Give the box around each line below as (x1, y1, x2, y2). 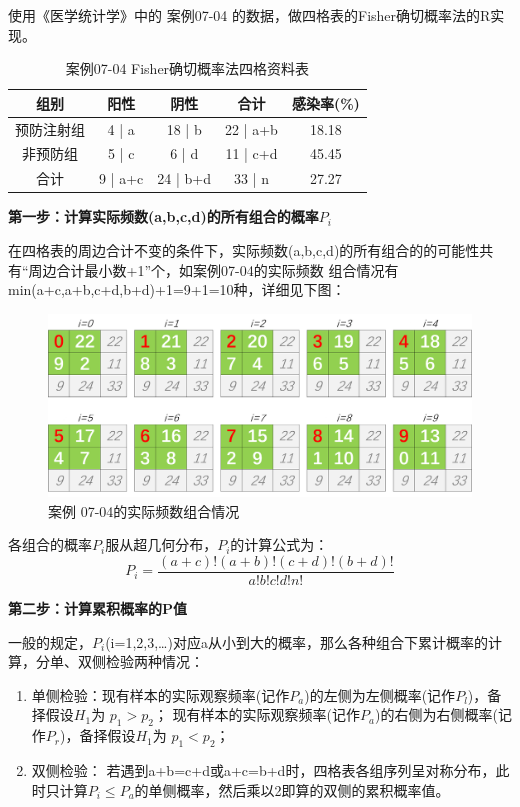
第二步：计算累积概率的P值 (8, 598, 188, 619)
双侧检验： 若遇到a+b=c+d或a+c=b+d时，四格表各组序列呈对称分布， (31, 760, 496, 781)
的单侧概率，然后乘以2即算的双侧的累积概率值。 (134, 779, 450, 800)
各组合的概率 (8, 534, 92, 555)
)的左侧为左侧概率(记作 (304, 684, 456, 705)
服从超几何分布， (105, 534, 218, 555)
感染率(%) (291, 92, 360, 113)
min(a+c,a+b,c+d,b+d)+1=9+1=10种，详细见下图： (8, 279, 346, 300)
